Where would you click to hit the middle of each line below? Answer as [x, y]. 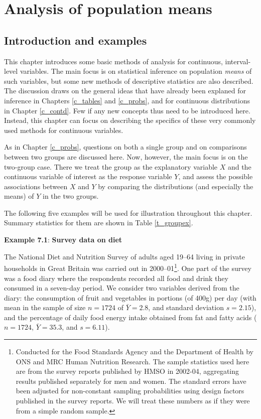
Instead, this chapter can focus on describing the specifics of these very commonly [130, 120]
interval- [238, 61]
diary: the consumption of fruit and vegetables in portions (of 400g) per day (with [130, 297]
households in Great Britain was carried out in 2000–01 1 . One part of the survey [128, 267]
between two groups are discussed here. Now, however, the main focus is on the [126, 156]
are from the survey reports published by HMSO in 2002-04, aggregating [127, 371]
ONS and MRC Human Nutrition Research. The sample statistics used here [133, 361]
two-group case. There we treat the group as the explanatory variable [111, 166]
